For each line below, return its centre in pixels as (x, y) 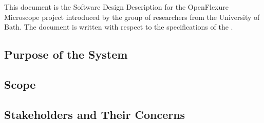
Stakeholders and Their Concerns (95, 114)
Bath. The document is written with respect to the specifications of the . (119, 27)
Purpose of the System (66, 54)
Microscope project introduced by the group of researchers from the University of (132, 17)
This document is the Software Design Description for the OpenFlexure (116, 7)
